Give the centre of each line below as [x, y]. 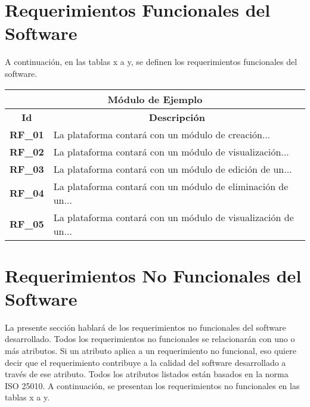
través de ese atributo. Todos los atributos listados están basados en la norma [147, 374]
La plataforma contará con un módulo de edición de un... [173, 169]
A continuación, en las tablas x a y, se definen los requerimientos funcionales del [151, 62]
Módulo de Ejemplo [155, 99]
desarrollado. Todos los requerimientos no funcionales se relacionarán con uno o [150, 339]
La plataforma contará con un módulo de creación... [162, 134]
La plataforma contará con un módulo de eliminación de [171, 186]
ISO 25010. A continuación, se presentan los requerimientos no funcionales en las [152, 385]
